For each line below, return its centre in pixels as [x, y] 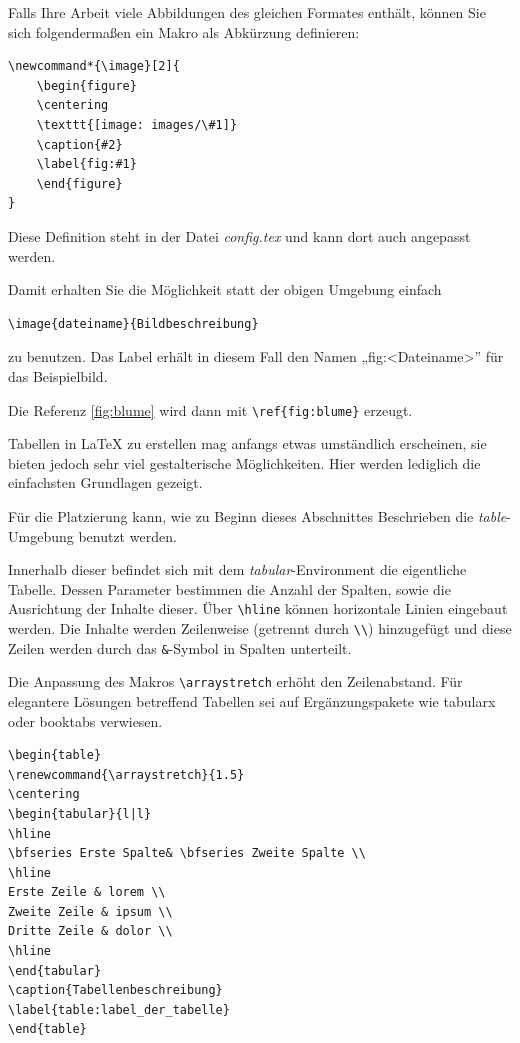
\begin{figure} [86, 85]
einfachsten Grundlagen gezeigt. [105, 482]
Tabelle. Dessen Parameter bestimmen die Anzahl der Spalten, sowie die [229, 588]
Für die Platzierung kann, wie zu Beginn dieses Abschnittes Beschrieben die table [257, 515]
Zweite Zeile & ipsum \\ [90, 911]
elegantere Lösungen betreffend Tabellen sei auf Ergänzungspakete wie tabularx [252, 700]
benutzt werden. [127, 535]
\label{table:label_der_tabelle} [119, 1009]
